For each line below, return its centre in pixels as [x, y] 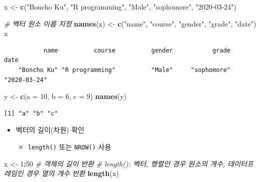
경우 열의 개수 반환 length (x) [72, 173]
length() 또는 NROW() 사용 [70, 146]
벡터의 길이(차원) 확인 [50, 130]
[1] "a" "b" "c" [31, 113]
